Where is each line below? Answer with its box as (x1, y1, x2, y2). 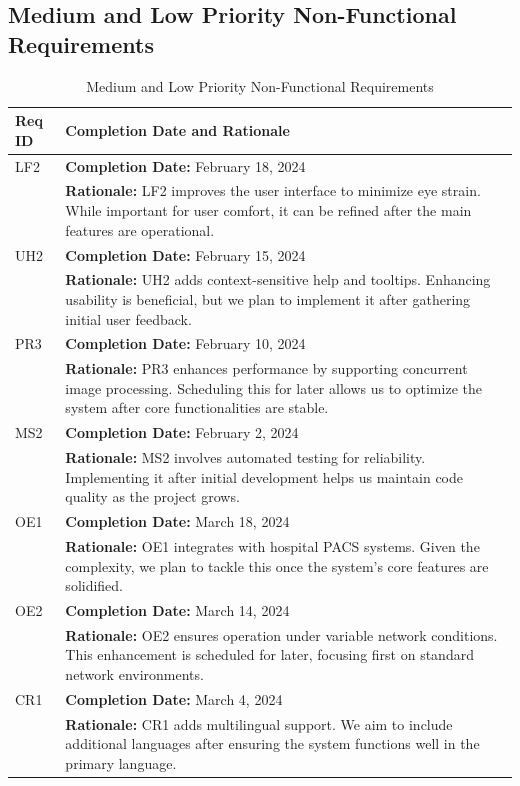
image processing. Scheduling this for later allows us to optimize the (65, 377, 482, 398)
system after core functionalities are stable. (65, 397, 329, 418)
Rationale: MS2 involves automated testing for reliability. (65, 447, 426, 468)
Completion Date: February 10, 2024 (65, 333, 306, 354)
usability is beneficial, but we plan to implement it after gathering (65, 288, 471, 309)
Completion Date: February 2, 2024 (65, 422, 299, 443)
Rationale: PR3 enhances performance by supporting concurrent (65, 358, 468, 379)
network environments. (65, 664, 204, 685)
